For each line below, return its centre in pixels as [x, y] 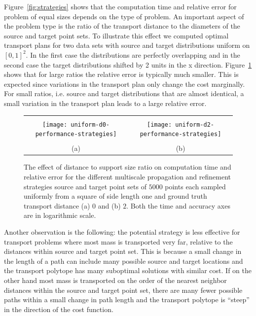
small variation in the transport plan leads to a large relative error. [105, 103]
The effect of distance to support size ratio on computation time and [128, 167]
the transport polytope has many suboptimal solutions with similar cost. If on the [128, 270]
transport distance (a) [57, 205]
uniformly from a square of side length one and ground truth [115, 196]
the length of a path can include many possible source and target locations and [124, 261]
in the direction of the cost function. [59, 309]
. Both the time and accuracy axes [178, 205]
